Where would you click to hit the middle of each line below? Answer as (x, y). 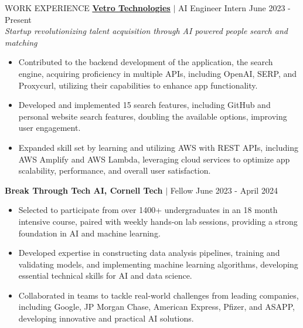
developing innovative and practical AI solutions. (106, 318)
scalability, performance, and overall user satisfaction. (115, 170)
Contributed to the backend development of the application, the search (146, 62)
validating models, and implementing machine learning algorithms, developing (158, 264)
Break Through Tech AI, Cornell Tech (84, 190)
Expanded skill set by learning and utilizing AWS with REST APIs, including (158, 147)
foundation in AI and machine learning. (89, 233)
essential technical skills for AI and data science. (105, 275)
